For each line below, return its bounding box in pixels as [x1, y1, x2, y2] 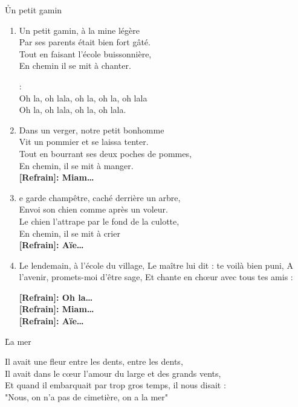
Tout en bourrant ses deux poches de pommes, [19, 147, 192, 159]
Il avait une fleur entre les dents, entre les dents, [5, 355, 183, 368]
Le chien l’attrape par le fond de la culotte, [19, 214, 180, 227]
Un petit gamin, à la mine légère [19, 24, 140, 36]
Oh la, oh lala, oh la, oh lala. [19, 103, 126, 116]
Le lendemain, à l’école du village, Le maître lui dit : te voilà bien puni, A [19, 258, 293, 271]
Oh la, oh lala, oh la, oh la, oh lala [19, 91, 147, 104]
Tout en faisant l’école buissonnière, [19, 47, 152, 60]
